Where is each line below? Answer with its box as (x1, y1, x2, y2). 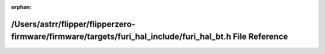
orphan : (11, 4, 32, 10)
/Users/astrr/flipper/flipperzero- (11, 19, 135, 29)
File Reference (232, 32, 288, 42)
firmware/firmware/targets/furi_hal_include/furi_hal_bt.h (11, 32, 232, 42)
